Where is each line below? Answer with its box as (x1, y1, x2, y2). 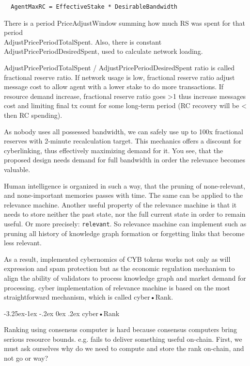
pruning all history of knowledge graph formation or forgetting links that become (4, 228, 245, 238)
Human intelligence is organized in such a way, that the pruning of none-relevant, (4, 180, 246, 191)
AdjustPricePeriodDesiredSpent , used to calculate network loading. (4, 46, 203, 56)
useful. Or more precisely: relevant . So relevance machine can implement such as (4, 218, 247, 228)
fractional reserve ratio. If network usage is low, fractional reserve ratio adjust (4, 72, 235, 82)
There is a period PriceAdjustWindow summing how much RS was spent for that (4, 17, 245, 28)
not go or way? (4, 353, 48, 363)
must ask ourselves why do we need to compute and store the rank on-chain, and (4, 343, 244, 353)
